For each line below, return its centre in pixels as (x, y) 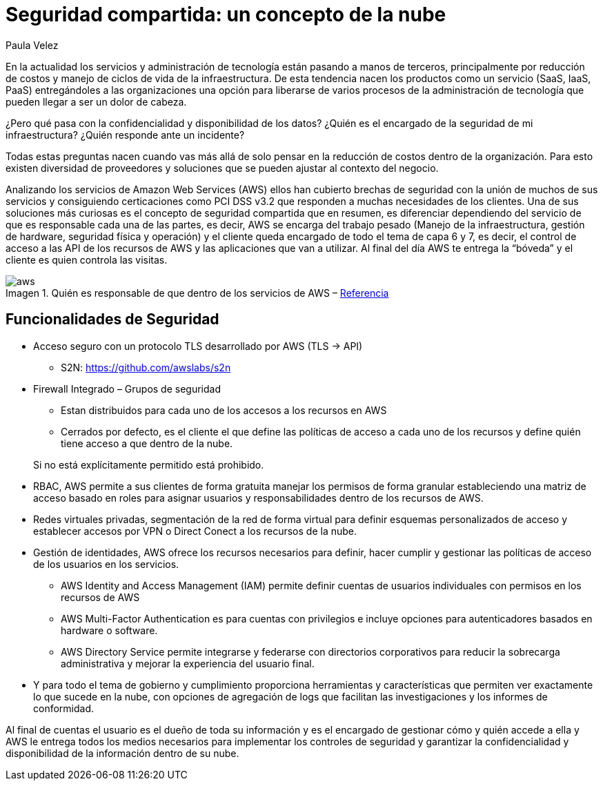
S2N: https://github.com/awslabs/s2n (146, 367)
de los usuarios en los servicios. (106, 564)
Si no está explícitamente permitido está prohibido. (149, 464)
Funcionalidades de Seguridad (112, 320)
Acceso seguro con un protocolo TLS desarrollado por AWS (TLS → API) (198, 346)
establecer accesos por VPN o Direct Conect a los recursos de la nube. (195, 531)
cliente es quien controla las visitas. (87, 259)
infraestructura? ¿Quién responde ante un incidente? (125, 135)
